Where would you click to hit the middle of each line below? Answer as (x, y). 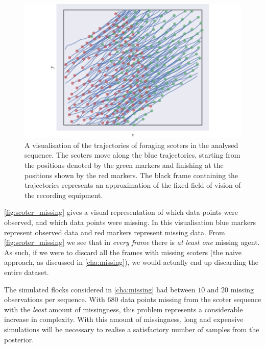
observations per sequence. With (55, 299)
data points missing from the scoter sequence (191, 299)
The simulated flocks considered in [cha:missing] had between (100, 289)
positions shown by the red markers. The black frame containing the (131, 175)
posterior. (19, 339)
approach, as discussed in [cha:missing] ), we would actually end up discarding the (131, 262)
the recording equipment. (64, 195)
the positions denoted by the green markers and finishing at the (124, 165)
